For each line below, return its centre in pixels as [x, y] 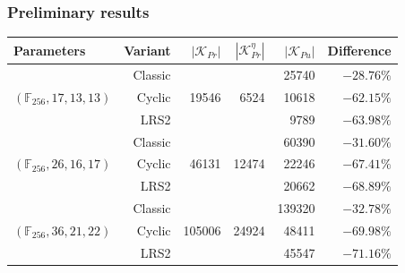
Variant [147, 50]
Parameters [50, 50]
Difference [359, 50]
